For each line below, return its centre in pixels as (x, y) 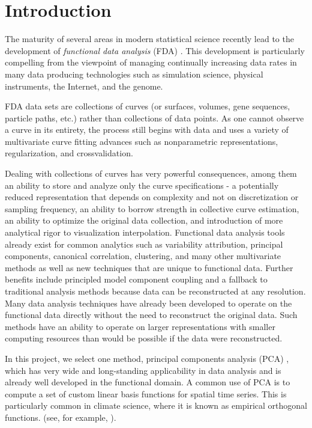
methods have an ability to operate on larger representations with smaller (140, 326)
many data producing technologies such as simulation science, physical (134, 74)
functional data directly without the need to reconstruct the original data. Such (151, 315)
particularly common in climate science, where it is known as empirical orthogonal (156, 405)
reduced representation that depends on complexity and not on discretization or (152, 197)
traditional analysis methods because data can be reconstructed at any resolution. (155, 291)
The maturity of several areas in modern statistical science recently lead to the (149, 39)
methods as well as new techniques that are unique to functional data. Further (149, 267)
